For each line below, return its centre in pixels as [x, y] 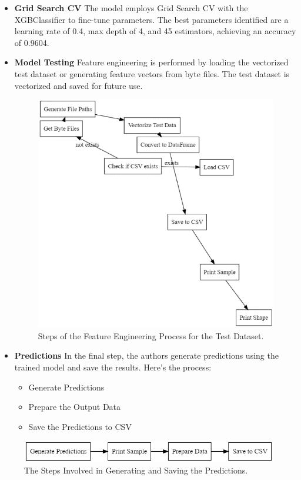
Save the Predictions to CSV [80, 426]
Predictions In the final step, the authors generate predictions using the [146, 355]
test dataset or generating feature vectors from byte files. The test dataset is [152, 73]
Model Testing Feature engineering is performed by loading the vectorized [151, 62]
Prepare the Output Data [75, 407]
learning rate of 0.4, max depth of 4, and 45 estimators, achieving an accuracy [155, 31]
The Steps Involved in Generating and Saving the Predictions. [136, 470]
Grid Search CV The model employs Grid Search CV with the [131, 8]
